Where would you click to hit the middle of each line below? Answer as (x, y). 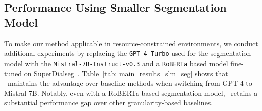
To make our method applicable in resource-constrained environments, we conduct (131, 43)
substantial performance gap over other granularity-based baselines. (109, 103)
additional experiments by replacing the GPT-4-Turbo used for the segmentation (128, 53)
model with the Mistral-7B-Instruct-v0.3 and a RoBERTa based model (116, 63)
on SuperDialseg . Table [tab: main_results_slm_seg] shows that (126, 73)
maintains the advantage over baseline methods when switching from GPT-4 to (130, 83)
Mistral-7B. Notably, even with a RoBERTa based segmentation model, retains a (131, 93)
